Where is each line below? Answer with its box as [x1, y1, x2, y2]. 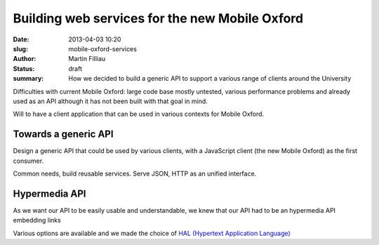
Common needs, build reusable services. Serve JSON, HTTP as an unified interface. [13, 169, 257, 178]
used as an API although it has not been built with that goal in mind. [13, 97, 208, 105]
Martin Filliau [68, 55, 106, 63]
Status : [13, 64, 35, 73]
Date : [13, 35, 29, 44]
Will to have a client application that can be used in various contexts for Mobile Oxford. [13, 110, 265, 119]
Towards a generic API [13, 128, 114, 140]
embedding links [13, 216, 61, 225]
